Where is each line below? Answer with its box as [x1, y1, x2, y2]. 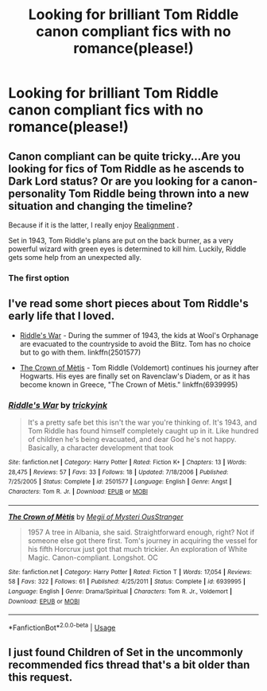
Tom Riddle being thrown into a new [68, 187, 250, 200]
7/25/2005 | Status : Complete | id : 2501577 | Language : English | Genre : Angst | [8, 478, 232, 486]
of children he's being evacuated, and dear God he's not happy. [27, 435, 237, 444]
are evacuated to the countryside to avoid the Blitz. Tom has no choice [19, 339, 251, 348]
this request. [8, 670, 73, 685]
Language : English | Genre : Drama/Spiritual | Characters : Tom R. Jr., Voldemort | [8, 587, 233, 596]
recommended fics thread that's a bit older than [8, 658, 250, 672]
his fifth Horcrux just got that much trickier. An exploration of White [27, 544, 248, 553]
